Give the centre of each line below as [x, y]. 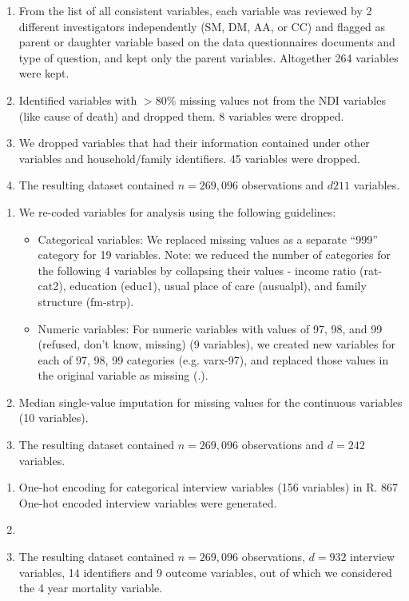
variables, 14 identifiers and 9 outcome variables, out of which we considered [205, 572]
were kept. [44, 73]
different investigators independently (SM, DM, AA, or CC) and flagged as [202, 26]
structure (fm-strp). [86, 301]
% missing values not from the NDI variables [276, 100]
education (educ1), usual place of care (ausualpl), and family [218, 286]
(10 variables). [54, 418]
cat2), [52, 286]
